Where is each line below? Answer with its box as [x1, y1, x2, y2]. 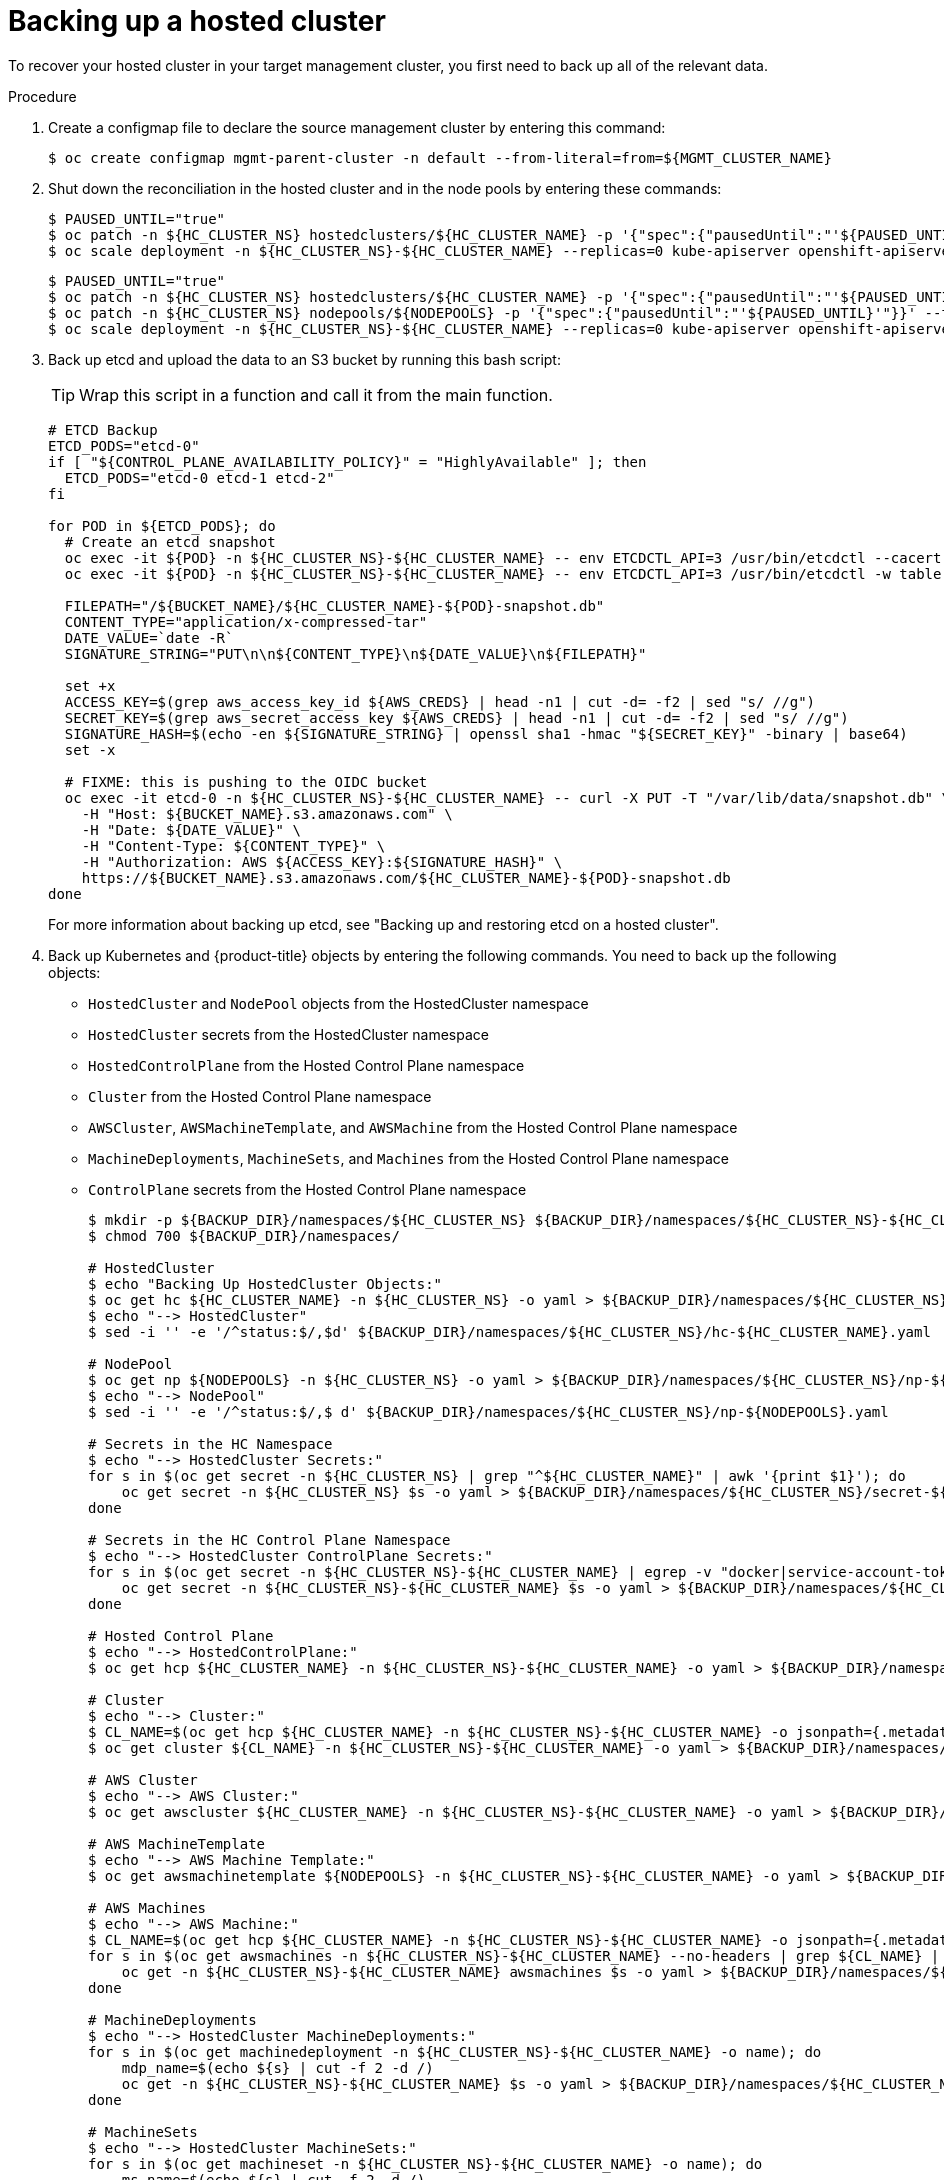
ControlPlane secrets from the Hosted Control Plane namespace [88, 1180, 527, 1198]
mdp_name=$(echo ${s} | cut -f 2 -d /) [121, 2059, 434, 2076]
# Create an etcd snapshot [64, 533, 276, 550]
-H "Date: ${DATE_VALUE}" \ [81, 821, 301, 838]
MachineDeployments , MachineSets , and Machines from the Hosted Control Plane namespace [88, 1149, 729, 1167]
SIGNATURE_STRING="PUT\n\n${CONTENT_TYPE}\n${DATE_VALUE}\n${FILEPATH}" [64, 645, 647, 662]
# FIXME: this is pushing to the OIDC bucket [64, 773, 428, 790]
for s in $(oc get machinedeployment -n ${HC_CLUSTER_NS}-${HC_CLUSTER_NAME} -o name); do [88, 2043, 822, 2060]
